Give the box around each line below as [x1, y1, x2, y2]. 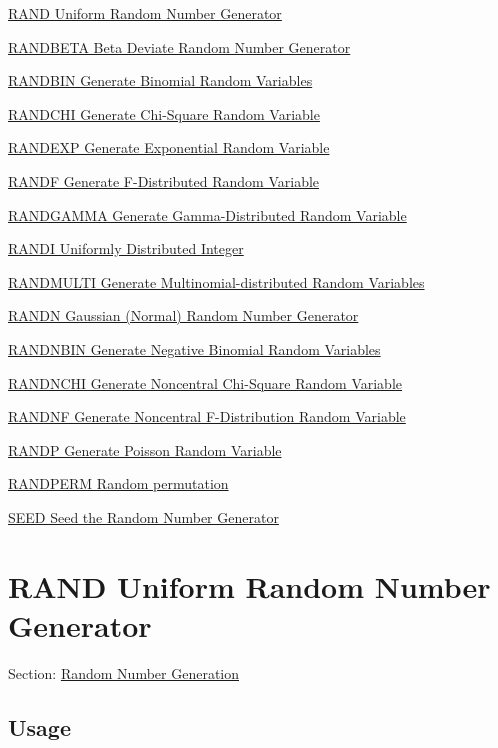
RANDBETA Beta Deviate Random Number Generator [8, 36, 351, 57]
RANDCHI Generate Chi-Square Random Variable [8, 103, 320, 124]
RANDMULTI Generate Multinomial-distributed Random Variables [8, 271, 425, 292]
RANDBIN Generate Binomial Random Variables [8, 70, 313, 91]
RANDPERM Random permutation [8, 473, 229, 494]
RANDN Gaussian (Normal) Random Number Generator [8, 305, 359, 326]
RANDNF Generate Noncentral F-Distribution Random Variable [8, 406, 406, 427]
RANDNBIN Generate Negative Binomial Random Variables [8, 338, 381, 359]
